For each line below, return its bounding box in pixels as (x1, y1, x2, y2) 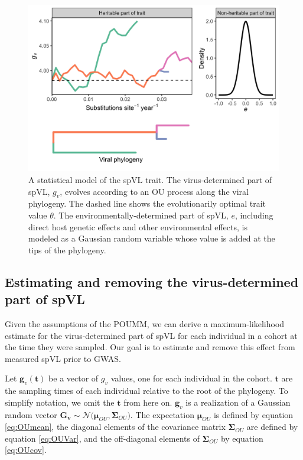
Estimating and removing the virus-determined (5, 272, 299, 291)
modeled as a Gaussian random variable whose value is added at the (28, 232, 275, 244)
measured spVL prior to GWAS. (5, 352, 121, 364)
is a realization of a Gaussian (185, 396, 291, 408)
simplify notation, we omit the (5, 396, 115, 408)
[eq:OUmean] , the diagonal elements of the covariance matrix (5, 420, 226, 433)
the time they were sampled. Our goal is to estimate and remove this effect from (5, 341, 295, 353)
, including (234, 208, 273, 221)
